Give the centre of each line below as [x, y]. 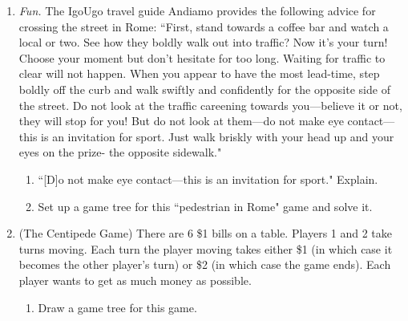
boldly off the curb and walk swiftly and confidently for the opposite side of [204, 89]
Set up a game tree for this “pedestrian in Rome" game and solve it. [205, 206]
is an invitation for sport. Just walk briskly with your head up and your [218, 136]
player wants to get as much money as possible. [135, 280]
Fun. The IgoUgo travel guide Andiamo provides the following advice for [197, 10]
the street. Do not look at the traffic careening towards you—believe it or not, [210, 105]
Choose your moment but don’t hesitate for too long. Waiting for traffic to [202, 57]
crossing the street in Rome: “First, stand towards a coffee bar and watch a [204, 26]
